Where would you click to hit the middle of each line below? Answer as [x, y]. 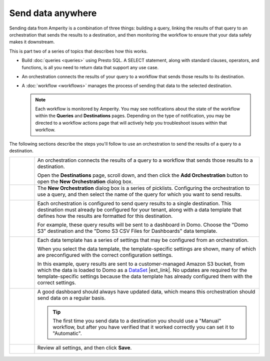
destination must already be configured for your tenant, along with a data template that [139, 210]
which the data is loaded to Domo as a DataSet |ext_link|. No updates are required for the [142, 270]
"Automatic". [67, 333]
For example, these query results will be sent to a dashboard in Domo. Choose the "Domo [143, 225]
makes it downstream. [32, 42]
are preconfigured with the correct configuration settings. [105, 255]
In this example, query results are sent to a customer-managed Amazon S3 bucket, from [141, 264]
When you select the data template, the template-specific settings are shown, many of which [146, 249]
